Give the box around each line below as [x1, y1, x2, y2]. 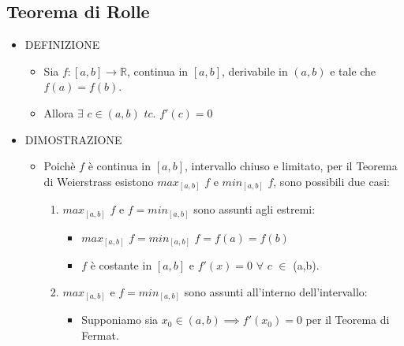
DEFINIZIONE [24, 36, 100, 53]
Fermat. [81, 327, 119, 344]
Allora [43, 104, 74, 121]
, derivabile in [222, 62, 288, 79]
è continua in [88, 158, 151, 174]
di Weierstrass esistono [43, 173, 154, 189]
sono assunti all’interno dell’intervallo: [184, 283, 368, 299]
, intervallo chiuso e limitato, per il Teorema [184, 158, 398, 174]
